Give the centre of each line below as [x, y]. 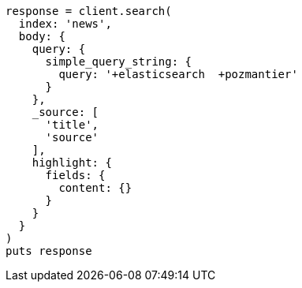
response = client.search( [89, 11]
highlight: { [72, 163]
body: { [42, 36]
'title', [72, 125]
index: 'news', [65, 24]
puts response [49, 251]
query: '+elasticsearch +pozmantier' [178, 74]
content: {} [95, 188]
